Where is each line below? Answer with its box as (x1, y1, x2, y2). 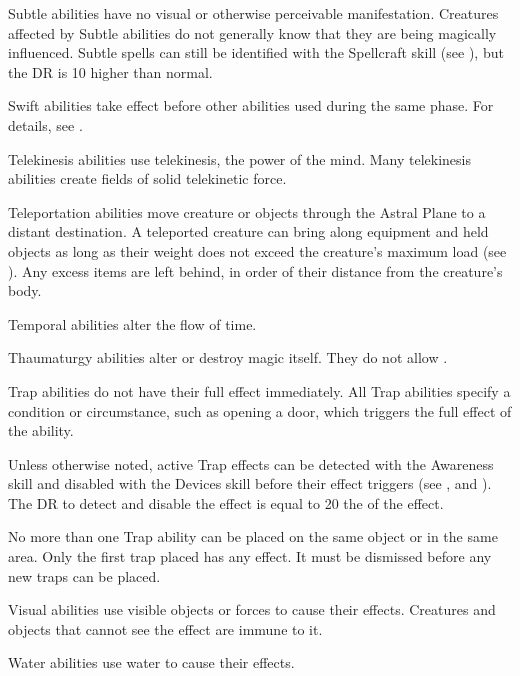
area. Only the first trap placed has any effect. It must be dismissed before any (8, 546, 492, 567)
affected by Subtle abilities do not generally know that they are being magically (8, 22, 497, 43)
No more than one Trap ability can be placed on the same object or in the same (8, 526, 498, 547)
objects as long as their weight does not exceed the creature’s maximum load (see (8, 240, 507, 261)
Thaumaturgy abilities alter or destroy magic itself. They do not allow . (8, 347, 448, 368)
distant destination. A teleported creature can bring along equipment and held (8, 221, 489, 242)
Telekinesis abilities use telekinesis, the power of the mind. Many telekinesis (8, 148, 472, 169)
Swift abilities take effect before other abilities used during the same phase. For (8, 95, 494, 116)
